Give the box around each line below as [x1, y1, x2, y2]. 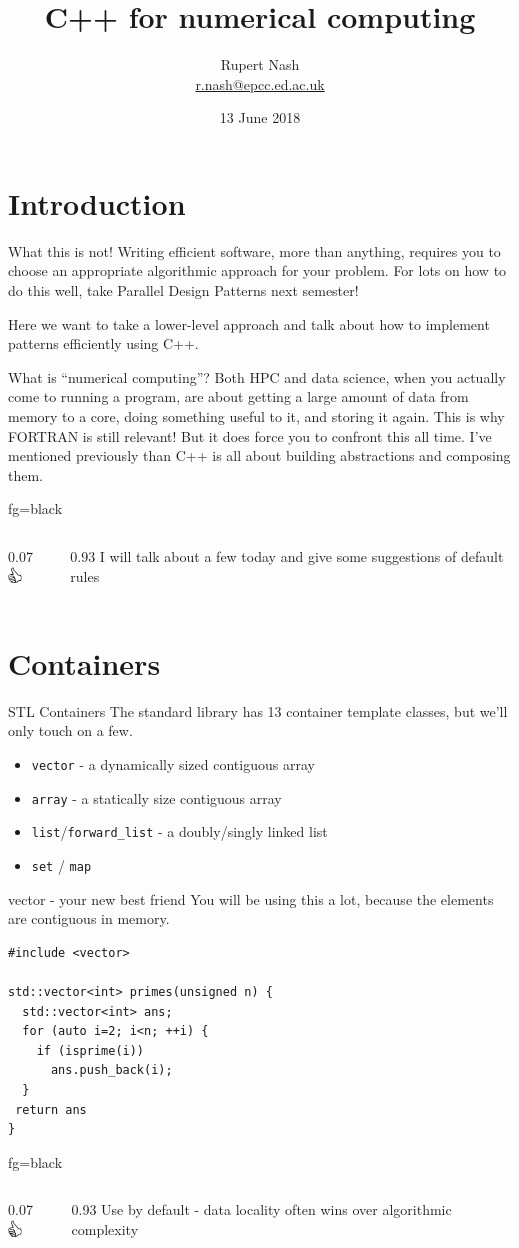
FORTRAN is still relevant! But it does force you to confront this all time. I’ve [8, 425, 492, 446]
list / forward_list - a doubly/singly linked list [31, 821, 328, 842]
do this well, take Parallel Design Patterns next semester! [8, 280, 359, 301]
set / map [31, 855, 92, 876]
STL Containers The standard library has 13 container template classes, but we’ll [8, 700, 508, 721]
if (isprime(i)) [36, 1043, 145, 1058]
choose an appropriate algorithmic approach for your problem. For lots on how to [8, 260, 507, 281]
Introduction [8, 182, 186, 223]
